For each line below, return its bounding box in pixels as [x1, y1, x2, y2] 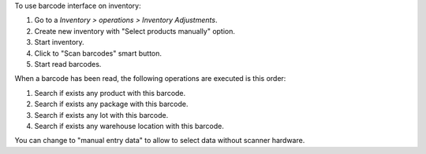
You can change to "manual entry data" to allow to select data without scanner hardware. [14, 136, 305, 145]
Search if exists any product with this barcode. [34, 88, 186, 97]
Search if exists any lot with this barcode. [34, 110, 169, 119]
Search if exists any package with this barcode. [34, 99, 189, 109]
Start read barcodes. [34, 59, 102, 68]
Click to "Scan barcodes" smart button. [34, 48, 162, 58]
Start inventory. [34, 38, 84, 47]
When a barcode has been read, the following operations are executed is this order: [14, 74, 286, 83]
